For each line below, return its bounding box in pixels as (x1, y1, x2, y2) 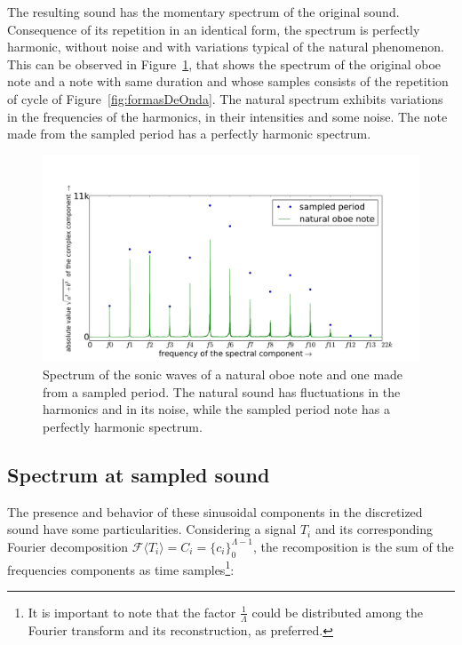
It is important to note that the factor (28, 602, 236, 621)
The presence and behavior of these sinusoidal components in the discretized (7, 502, 423, 521)
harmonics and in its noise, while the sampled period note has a (43, 400, 390, 418)
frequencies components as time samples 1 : (7, 557, 235, 578)
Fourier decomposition (7, 537, 129, 555)
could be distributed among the (251, 602, 424, 621)
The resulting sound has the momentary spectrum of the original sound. (7, 3, 400, 20)
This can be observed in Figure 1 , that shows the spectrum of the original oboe (7, 54, 442, 73)
